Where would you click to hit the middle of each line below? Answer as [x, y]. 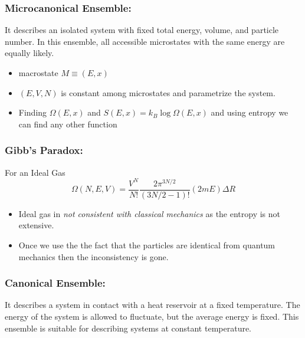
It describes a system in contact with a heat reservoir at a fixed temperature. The [152, 305]
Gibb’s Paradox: [44, 150]
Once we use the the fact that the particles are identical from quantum [147, 245]
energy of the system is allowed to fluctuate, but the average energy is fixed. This [152, 316]
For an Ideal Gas [35, 172]
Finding [33, 112]
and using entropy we [250, 112]
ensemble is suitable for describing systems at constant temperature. [128, 328]
